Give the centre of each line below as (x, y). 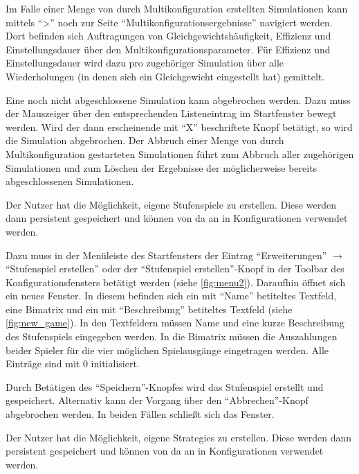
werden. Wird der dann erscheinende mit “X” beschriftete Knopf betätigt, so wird (179, 126)
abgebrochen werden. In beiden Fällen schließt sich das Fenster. (140, 414)
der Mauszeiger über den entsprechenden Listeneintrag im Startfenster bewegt (171, 113)
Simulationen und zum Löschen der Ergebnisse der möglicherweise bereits (162, 167)
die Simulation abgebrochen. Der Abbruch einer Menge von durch (145, 140)
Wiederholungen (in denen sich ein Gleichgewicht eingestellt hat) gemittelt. (165, 76)
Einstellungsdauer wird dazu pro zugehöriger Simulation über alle (145, 63)
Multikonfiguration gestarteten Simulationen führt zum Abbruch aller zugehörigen (180, 153)
